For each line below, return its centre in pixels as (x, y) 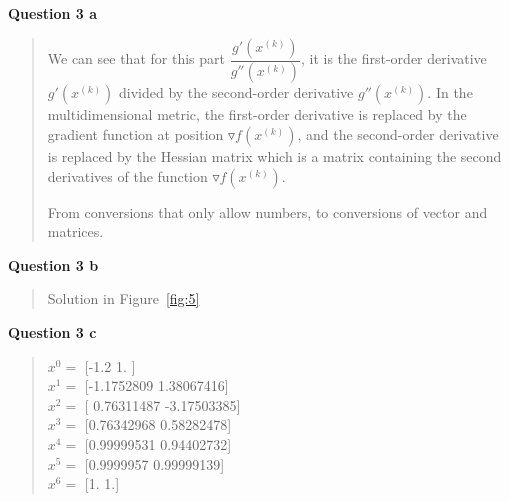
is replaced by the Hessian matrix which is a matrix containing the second (274, 156)
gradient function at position (135, 134)
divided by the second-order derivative (236, 92)
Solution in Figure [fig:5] (123, 298)
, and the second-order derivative (398, 134)
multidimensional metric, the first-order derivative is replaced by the (257, 114)
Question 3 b (53, 264)
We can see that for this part (136, 58)
